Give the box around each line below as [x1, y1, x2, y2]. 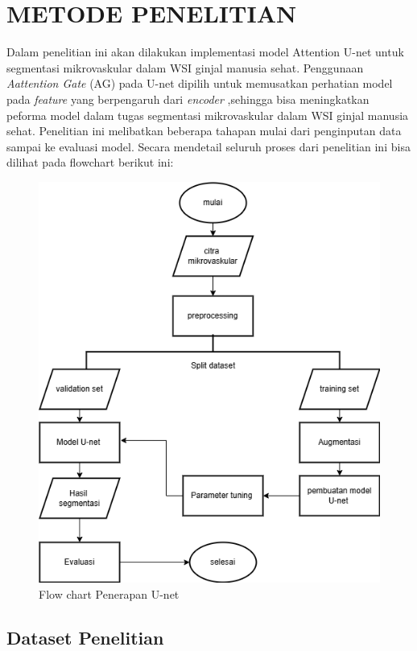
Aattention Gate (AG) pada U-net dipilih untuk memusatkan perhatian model [6, 75, 393, 92]
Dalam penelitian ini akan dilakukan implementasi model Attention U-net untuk [6, 43, 404, 60]
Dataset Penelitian [6, 624, 164, 649]
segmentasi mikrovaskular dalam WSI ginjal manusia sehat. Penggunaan [6, 59, 364, 76]
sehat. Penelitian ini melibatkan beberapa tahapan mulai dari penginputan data [6, 122, 402, 139]
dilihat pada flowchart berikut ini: [6, 154, 174, 171]
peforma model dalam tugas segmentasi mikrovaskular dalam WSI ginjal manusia [6, 106, 409, 123]
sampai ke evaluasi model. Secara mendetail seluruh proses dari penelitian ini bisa [6, 138, 411, 155]
